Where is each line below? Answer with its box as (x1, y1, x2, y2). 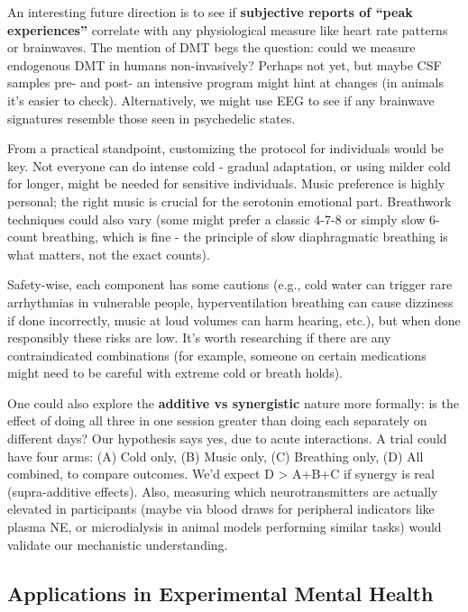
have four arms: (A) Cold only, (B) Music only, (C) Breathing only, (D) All (7, 446, 424, 465)
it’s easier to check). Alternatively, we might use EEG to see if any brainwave (7, 90, 435, 109)
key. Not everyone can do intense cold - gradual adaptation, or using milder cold (7, 156, 451, 175)
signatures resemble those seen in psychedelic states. (7, 108, 296, 127)
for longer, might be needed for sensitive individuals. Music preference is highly (7, 174, 445, 193)
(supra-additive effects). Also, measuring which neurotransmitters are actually (7, 481, 438, 500)
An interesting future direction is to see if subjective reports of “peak (7, 3, 413, 21)
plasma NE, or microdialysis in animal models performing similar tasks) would (7, 517, 442, 536)
